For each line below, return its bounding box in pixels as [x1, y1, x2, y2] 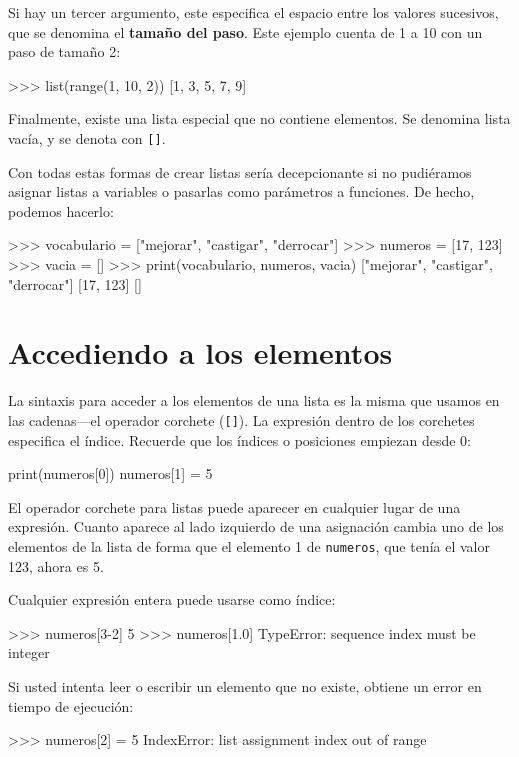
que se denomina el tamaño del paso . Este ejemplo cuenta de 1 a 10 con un [8, 21, 483, 42]
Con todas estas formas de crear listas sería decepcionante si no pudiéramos [8, 161, 472, 182]
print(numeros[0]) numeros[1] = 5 [8, 463, 213, 484]
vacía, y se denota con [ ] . [8, 127, 166, 148]
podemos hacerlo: [8, 200, 114, 221]
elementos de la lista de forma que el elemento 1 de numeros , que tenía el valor [8, 535, 490, 556]
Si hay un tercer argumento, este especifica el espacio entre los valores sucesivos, [8, 2, 499, 22]
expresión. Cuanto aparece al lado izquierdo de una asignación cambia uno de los [8, 516, 504, 537]
